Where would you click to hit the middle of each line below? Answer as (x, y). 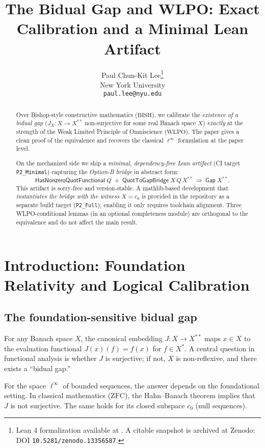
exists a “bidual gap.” (37, 368)
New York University (132, 84)
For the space (25, 385)
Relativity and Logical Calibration (127, 284)
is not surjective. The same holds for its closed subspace (98, 405)
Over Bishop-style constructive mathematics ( (77, 114)
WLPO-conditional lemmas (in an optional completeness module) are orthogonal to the (132, 214)
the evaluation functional (43, 348)
